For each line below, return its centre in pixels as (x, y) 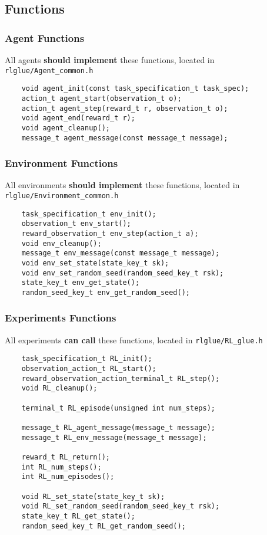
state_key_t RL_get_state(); (78, 516)
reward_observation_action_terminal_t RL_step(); (121, 378)
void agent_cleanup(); (66, 128)
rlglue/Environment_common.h (62, 196)
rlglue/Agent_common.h (49, 70)
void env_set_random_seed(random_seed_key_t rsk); (123, 273)
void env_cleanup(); (61, 243)
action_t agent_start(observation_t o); (101, 98)
